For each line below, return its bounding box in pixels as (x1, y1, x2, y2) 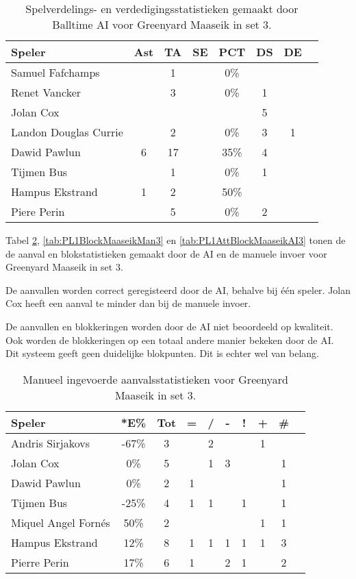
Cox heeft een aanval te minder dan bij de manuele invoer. (5, 296, 251, 310)
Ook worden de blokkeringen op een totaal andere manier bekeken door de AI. (5, 332, 334, 347)
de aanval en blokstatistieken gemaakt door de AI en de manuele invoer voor (5, 246, 327, 260)
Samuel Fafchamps (11, 64, 100, 80)
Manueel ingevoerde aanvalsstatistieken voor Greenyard (23, 371, 288, 387)
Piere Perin (11, 204, 65, 219)
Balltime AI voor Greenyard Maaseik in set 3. (52, 16, 272, 32)
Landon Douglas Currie (11, 124, 123, 140)
